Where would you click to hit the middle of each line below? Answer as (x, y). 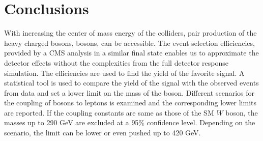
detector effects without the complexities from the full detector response (116, 62)
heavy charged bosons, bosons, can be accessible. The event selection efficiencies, (129, 43)
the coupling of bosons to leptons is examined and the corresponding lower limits (130, 103)
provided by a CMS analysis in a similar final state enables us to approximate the (131, 53)
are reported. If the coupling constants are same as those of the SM (109, 112)
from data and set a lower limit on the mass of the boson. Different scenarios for (129, 92)
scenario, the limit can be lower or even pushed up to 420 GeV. (103, 133)
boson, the (242, 112)
